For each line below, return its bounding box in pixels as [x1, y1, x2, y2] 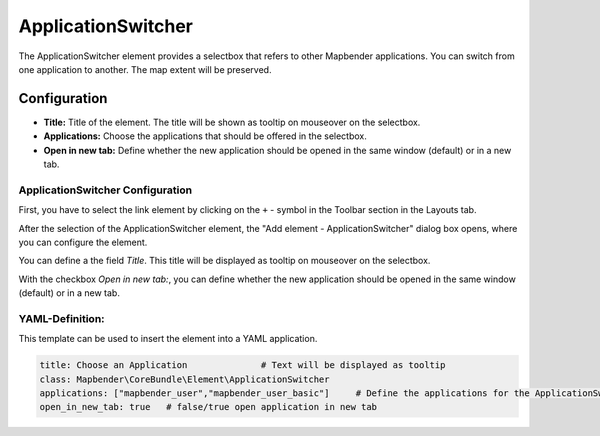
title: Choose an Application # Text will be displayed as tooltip [39, 360, 446, 371]
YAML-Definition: [18, 311, 105, 325]
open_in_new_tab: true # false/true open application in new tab [39, 401, 378, 413]
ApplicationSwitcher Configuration [18, 183, 193, 197]
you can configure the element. [18, 236, 148, 248]
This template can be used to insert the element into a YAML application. [18, 333, 318, 345]
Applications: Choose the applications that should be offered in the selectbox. [43, 130, 367, 142]
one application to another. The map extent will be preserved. [18, 63, 272, 75]
